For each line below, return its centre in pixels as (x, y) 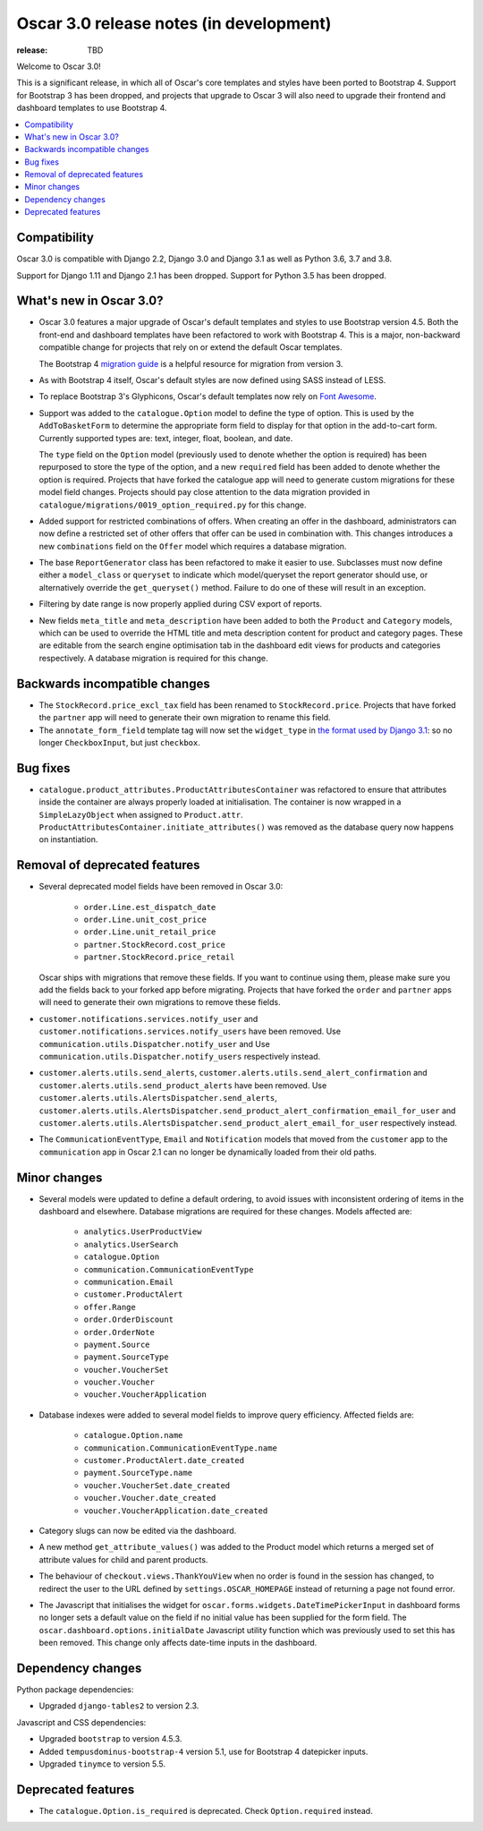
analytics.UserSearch (131, 1244)
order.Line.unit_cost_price (145, 920)
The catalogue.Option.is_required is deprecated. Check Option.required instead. (206, 1810)
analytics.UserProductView (143, 1232)
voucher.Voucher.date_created (150, 1498)
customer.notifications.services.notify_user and (148, 1018)
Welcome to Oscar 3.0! (59, 66)
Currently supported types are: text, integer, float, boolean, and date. (166, 438)
